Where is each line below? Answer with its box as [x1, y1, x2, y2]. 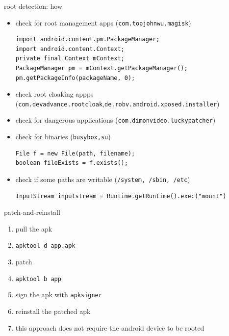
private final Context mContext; [15, 55, 125, 62]
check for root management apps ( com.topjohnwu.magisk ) [15, 17, 191, 27]
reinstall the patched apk [15, 306, 91, 316]
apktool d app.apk [15, 242, 76, 250]
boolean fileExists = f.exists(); [15, 159, 128, 167]
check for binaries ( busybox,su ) [15, 131, 111, 142]
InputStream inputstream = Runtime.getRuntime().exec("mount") [15, 192, 227, 200]
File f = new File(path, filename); [15, 150, 135, 157]
